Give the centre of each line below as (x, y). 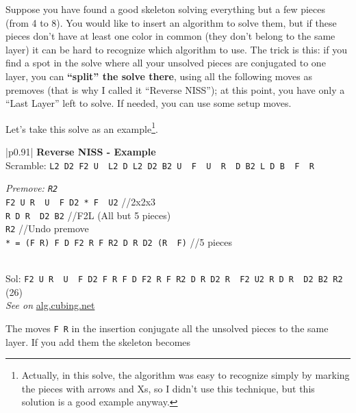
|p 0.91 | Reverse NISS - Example (81, 151)
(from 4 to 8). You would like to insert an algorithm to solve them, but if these (171, 22)
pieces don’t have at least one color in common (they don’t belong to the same (170, 36)
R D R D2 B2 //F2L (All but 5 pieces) (88, 215)
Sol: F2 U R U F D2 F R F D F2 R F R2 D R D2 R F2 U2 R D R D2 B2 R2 (174, 278)
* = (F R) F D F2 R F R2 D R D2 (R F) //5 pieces (119, 241)
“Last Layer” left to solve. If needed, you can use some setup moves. (149, 103)
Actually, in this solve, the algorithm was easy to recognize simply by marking (186, 375)
